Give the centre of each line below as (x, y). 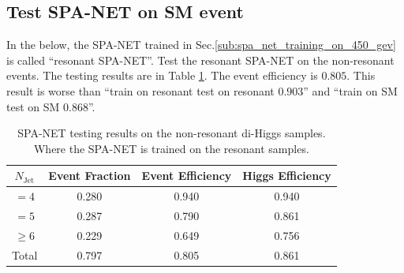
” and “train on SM (350, 90)
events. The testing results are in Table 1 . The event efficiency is (162, 75)
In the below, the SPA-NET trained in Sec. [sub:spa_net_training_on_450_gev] (201, 45)
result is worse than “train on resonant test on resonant (140, 90)
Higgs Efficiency (287, 176)
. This (361, 75)
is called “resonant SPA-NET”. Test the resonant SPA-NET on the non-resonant (200, 60)
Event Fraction (90, 176)
